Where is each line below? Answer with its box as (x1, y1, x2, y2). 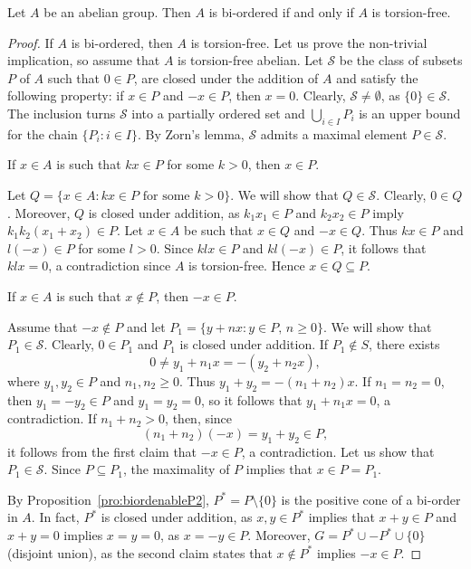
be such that (183, 221, 254, 240)
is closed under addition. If (179, 335, 329, 354)
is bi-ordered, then (71, 33, 173, 52)
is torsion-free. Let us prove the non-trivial (190, 33, 428, 52)
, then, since (165, 409, 233, 428)
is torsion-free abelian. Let (178, 51, 323, 70)
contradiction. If (7, 409, 97, 428)
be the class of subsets (339, 51, 463, 70)
